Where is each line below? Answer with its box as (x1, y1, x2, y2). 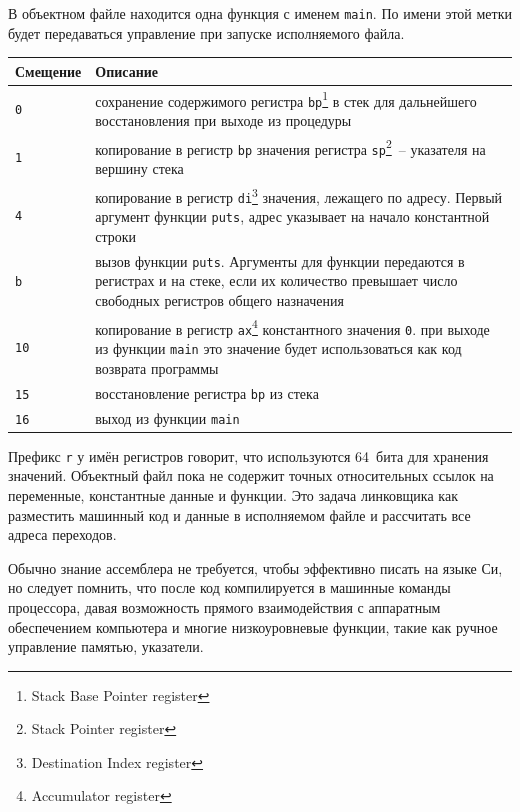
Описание (95, 60, 159, 81)
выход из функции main (95, 407, 240, 428)
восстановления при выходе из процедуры (95, 109, 352, 130)
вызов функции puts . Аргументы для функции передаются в (95, 250, 465, 271)
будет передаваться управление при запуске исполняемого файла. (8, 22, 405, 43)
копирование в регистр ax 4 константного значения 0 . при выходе (95, 315, 490, 339)
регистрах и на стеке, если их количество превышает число (95, 270, 458, 291)
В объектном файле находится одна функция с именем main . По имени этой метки (8, 3, 512, 23)
